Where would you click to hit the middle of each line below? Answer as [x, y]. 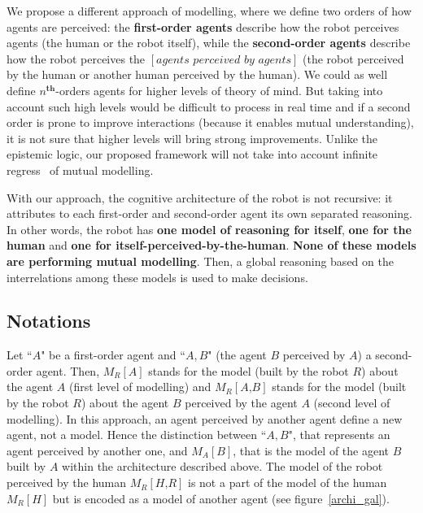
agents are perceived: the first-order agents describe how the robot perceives [203, 26]
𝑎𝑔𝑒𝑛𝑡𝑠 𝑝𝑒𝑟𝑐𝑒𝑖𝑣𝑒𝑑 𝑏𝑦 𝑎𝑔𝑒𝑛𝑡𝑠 [224, 60]
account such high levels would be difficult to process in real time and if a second [209, 106]
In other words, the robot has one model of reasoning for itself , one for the [209, 229]
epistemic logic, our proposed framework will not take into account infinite [192, 154]
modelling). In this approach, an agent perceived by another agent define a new [205, 418]
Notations [49, 321]
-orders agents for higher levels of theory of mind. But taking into [219, 90]
